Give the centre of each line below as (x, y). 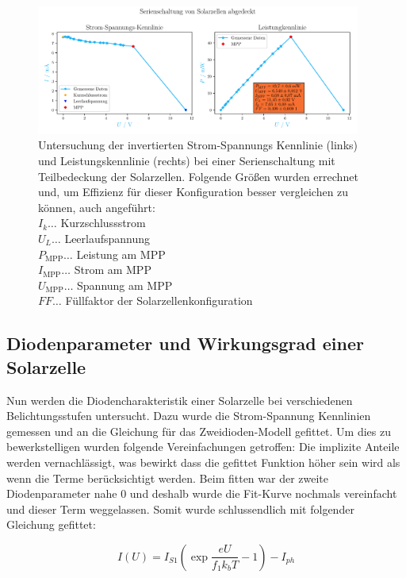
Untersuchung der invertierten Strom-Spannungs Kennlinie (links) (198, 145)
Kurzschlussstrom (103, 223)
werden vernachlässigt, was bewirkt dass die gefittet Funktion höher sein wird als (203, 462)
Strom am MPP (113, 270)
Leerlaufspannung (107, 239)
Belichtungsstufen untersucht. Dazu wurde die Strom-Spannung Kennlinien (189, 416)
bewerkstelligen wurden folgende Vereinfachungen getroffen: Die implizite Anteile (203, 447)
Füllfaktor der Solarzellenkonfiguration (159, 301)
